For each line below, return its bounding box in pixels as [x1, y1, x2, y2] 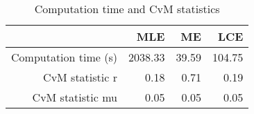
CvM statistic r [43, 69, 117, 85]
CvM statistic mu [32, 89, 117, 105]
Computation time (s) [11, 49, 117, 65]
